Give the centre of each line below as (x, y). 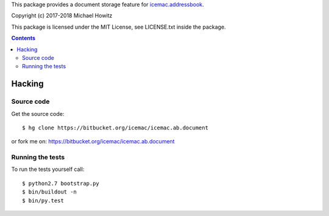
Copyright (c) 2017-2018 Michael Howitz (62, 16)
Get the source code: (38, 113)
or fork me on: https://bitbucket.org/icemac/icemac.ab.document (93, 142)
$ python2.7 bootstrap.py (61, 183)
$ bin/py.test (43, 200)
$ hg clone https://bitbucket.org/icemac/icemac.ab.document (115, 128)
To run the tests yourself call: (48, 169)
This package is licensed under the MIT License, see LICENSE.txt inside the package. (119, 27)
